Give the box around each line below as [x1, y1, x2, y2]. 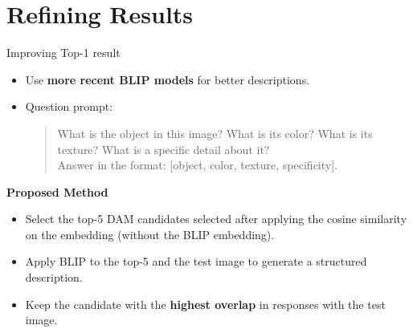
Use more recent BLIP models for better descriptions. [25, 71, 310, 87]
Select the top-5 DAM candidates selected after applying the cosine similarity [25, 210, 407, 227]
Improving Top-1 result [6, 44, 121, 61]
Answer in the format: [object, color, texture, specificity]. [57, 156, 337, 173]
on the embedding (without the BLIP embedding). [25, 225, 275, 242]
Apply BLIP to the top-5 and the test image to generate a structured [25, 253, 367, 270]
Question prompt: [25, 98, 113, 115]
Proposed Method [6, 183, 108, 200]
